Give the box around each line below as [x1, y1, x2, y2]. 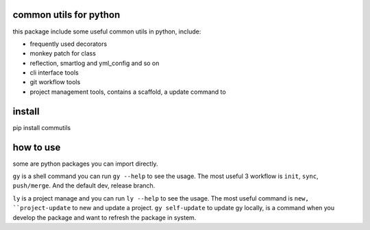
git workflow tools [29, 78, 81, 86]
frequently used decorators [29, 40, 108, 48]
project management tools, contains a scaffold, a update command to [29, 88, 226, 96]
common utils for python [12, 9, 121, 21]
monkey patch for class [29, 49, 96, 57]
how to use [12, 141, 61, 153]
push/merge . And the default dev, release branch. [12, 181, 156, 190]
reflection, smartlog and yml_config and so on [29, 59, 160, 67]
